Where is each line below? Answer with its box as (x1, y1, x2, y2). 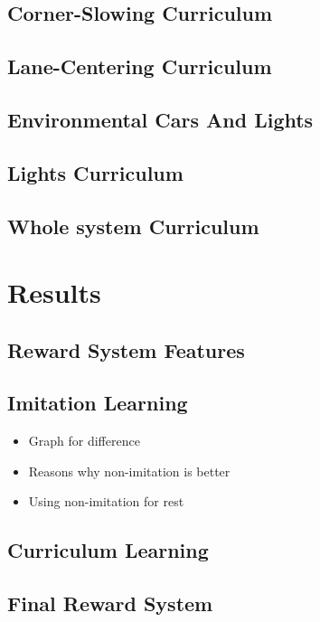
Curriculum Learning (7, 536, 209, 564)
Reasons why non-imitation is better (28, 461, 231, 480)
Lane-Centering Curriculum (7, 52, 272, 80)
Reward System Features (7, 335, 245, 363)
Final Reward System (7, 589, 213, 617)
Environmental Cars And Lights (7, 105, 314, 133)
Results (7, 274, 101, 311)
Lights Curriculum (7, 158, 184, 186)
